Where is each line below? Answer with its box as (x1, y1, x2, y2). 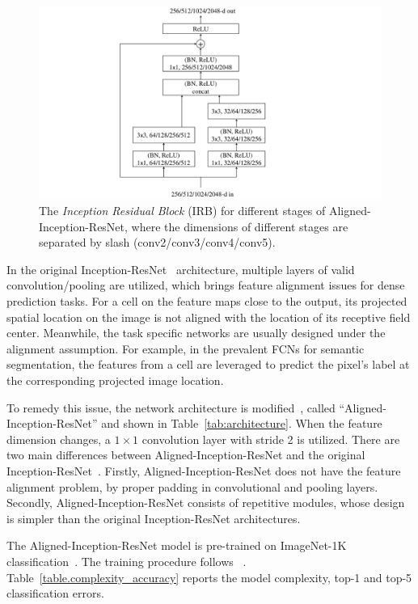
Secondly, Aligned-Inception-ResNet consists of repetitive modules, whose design (6, 494, 405, 511)
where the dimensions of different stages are (131, 218, 348, 234)
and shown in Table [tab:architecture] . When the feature (101, 415, 382, 432)
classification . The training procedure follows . (6, 552, 247, 569)
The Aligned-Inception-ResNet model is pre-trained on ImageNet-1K (6, 537, 347, 554)
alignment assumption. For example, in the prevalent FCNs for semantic (6, 340, 365, 357)
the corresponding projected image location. (6, 372, 224, 389)
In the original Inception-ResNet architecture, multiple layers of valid (6, 260, 355, 277)
